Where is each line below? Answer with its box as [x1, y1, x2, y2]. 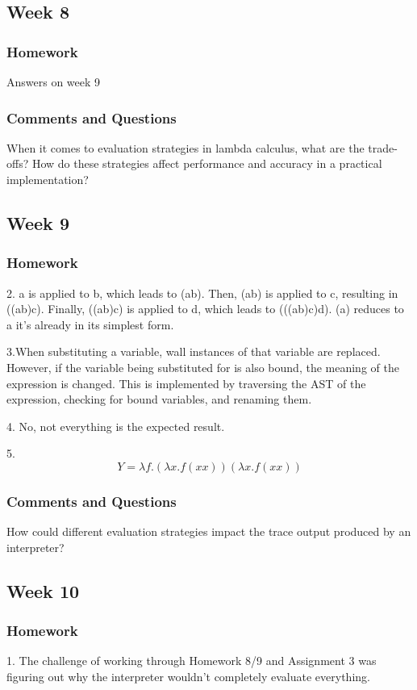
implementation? [6, 171, 89, 187]
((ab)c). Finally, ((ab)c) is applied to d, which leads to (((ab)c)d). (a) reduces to [6, 300, 404, 317]
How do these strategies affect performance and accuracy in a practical [31, 155, 382, 172]
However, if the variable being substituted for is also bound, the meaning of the [6, 358, 399, 375]
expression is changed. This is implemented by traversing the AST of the [6, 374, 366, 391]
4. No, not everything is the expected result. [6, 417, 225, 434]
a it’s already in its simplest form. [6, 316, 174, 332]
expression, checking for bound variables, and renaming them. [6, 391, 312, 408]
